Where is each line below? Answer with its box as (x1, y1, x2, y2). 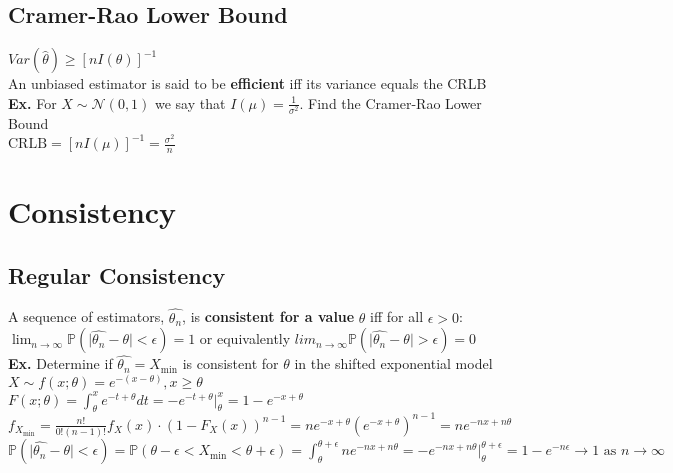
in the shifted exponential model (294, 353, 493, 374)
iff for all (370, 306, 424, 327)
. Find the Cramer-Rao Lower (299, 92, 482, 113)
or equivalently (199, 328, 291, 349)
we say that (155, 92, 226, 113)
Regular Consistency (8, 259, 226, 290)
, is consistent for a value (182, 306, 355, 327)
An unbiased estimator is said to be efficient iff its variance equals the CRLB (8, 73, 487, 94)
